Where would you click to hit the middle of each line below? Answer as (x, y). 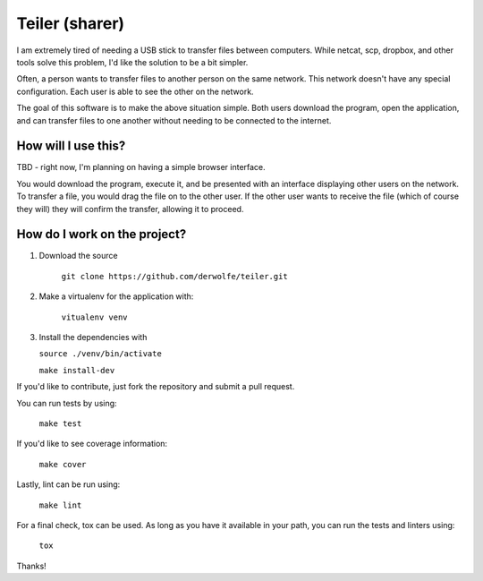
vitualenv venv (95, 317)
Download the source (78, 256)
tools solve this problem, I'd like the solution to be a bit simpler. (132, 62)
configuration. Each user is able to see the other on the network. (135, 91)
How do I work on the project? (102, 234)
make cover (63, 464)
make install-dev (77, 370)
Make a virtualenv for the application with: (116, 296)
